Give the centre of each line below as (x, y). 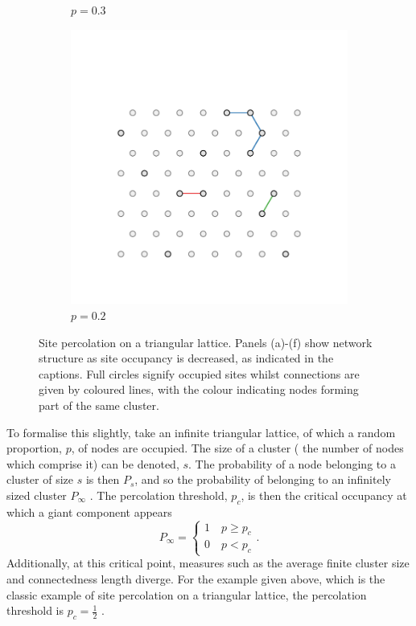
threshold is (35, 610)
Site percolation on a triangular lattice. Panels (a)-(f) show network (206, 342)
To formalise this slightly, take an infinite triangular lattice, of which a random (201, 432)
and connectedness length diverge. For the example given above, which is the (196, 579)
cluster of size (40, 479)
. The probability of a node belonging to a (292, 463)
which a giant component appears (89, 511)
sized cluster (37, 495)
